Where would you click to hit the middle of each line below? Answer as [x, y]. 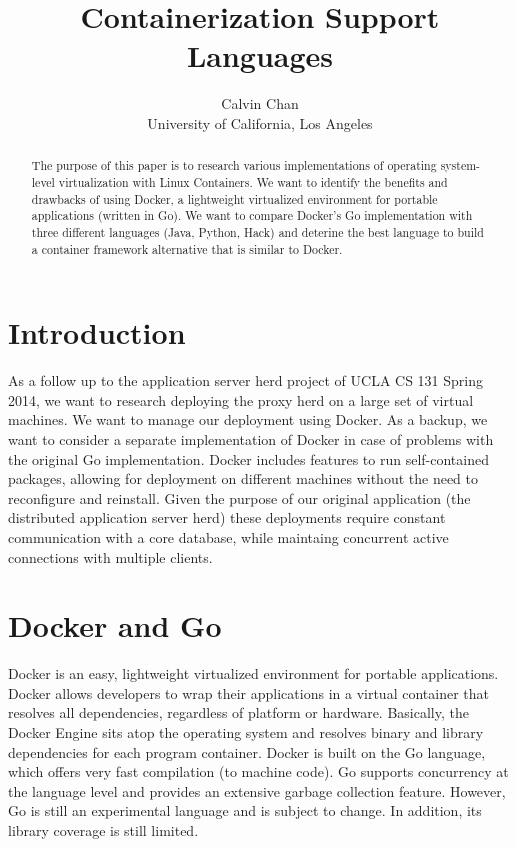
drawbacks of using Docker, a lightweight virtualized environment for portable [234, 198]
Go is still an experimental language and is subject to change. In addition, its [245, 810]
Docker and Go [115, 625]
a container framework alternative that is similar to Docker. [187, 248]
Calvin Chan [260, 103]
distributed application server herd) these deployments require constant [227, 517]
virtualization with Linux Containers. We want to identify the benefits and [253, 181]
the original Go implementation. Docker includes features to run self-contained [248, 458]
